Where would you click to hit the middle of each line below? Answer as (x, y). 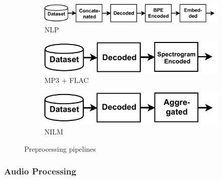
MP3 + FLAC (67, 80)
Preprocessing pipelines (60, 148)
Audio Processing (40, 171)
